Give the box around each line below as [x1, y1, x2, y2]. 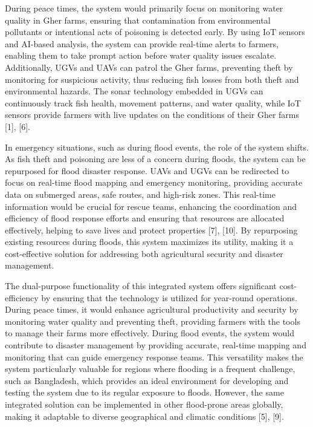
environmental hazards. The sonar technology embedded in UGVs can [5, 85, 263, 97]
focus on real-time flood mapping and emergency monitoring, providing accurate [5, 176, 303, 189]
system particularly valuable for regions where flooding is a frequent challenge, [5, 362, 295, 375]
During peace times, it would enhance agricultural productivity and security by [5, 303, 298, 316]
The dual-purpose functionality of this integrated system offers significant [5, 279, 277, 292]
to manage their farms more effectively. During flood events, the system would [5, 327, 294, 339]
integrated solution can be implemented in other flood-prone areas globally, [5, 398, 283, 410]
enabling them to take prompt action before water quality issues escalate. [5, 49, 277, 62]
